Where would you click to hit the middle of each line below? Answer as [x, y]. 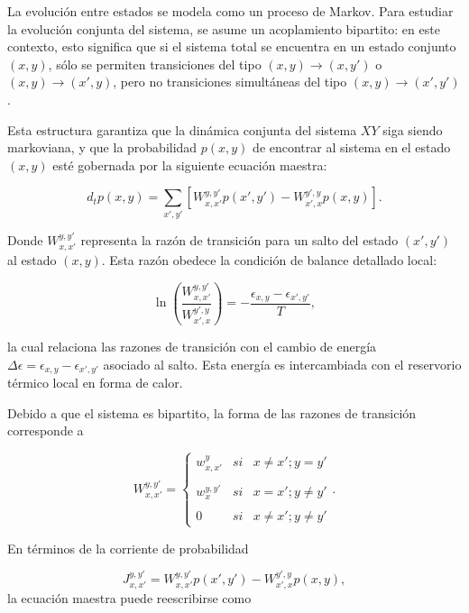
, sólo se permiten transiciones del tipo [155, 64]
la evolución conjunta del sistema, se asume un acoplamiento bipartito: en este [224, 28]
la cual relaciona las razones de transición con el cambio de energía [192, 347]
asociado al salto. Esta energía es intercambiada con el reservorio [282, 364]
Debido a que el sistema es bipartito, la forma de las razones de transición [212, 412]
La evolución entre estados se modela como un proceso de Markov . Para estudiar [230, 11]
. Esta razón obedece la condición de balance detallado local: [269, 260]
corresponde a [46, 430]
